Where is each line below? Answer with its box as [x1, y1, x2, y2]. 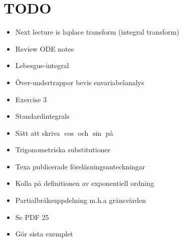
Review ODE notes [15, 43, 74, 54]
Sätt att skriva [15, 127, 60, 138]
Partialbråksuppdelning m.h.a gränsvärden [15, 195, 146, 205]
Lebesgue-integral [15, 60, 69, 71]
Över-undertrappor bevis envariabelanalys [15, 77, 144, 87]
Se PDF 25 [15, 211, 49, 222]
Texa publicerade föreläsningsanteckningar [15, 161, 145, 171]
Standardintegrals [15, 111, 70, 121]
